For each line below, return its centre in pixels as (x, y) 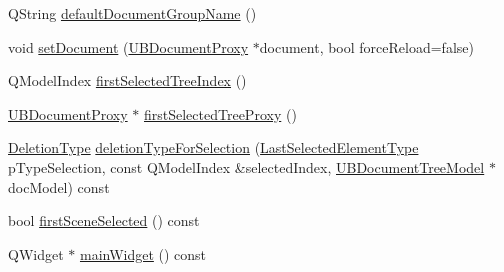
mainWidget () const (143, 253)
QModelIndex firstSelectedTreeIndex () (127, 80)
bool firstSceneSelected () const (104, 220)
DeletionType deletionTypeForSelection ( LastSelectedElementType (213, 147)
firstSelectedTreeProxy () (220, 113)
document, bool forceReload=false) (366, 46)
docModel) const (59, 186)
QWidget (36, 253)
